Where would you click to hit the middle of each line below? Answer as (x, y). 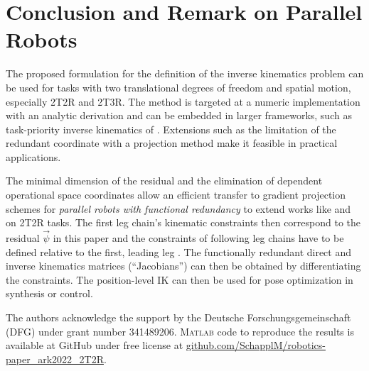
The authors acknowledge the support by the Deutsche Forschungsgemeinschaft (178, 317)
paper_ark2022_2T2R (55, 359)
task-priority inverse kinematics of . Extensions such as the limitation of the (171, 129)
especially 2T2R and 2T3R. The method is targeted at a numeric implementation (183, 101)
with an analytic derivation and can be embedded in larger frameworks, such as (179, 115)
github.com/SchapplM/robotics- (256, 345)
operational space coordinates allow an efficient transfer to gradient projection (176, 195)
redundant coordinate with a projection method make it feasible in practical (172, 143)
